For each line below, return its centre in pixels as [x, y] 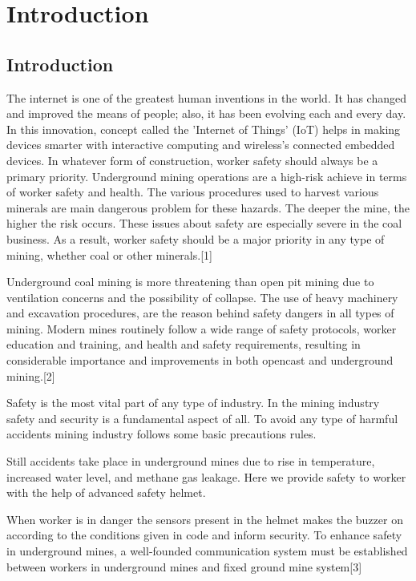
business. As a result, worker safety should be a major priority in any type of [196, 238]
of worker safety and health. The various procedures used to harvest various [193, 192]
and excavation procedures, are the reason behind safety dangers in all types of [200, 313]
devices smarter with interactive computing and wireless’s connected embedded [201, 145]
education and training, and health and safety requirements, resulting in [184, 344]
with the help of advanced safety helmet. [106, 492]
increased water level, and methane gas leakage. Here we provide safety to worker [206, 476]
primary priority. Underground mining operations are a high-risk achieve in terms [207, 176]
